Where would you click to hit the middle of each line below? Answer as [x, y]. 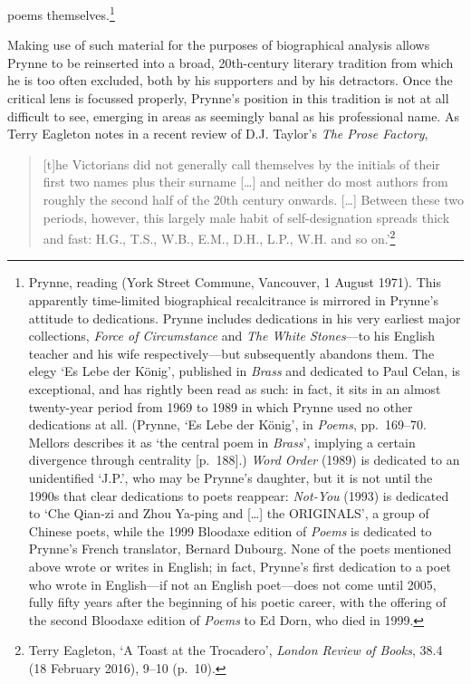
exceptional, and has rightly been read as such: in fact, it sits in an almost [235, 389]
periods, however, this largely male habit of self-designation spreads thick [246, 217]
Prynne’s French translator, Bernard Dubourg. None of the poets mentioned [240, 549]
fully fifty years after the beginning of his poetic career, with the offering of [237, 602]
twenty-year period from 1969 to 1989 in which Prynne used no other [221, 406]
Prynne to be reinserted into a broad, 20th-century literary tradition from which [231, 62]
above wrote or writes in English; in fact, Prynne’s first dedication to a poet [240, 566]
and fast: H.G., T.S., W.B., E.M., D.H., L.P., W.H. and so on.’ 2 [219, 237]
